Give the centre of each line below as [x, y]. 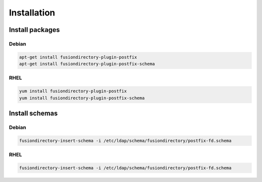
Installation [32, 13]
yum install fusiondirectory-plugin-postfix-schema [82, 98]
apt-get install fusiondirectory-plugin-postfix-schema [87, 64]
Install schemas [33, 114]
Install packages [34, 30]
